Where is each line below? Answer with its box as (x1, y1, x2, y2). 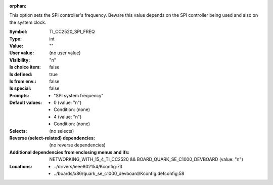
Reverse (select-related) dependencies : (9, 135, 96, 141)
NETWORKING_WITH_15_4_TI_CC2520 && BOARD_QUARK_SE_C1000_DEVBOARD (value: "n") (49, 156, 244, 162)
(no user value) (49, 50, 81, 56)
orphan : (9, 3, 27, 9)
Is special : (9, 85, 31, 91)
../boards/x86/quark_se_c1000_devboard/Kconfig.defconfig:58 (54, 170, 185, 176)
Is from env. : (9, 78, 36, 84)
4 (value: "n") (54, 114, 82, 120)
